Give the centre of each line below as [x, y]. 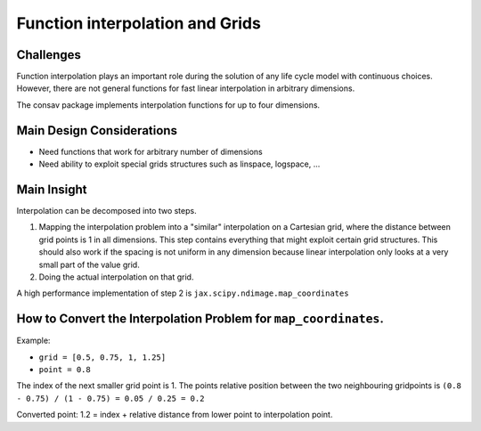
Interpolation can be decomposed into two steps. [106, 211]
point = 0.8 [65, 370]
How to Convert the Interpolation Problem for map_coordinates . [200, 319]
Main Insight [52, 189]
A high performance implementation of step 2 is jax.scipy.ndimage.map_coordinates [183, 293]
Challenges [49, 55]
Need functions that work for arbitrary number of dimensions [151, 151]
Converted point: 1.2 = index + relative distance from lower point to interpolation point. [175, 415]
